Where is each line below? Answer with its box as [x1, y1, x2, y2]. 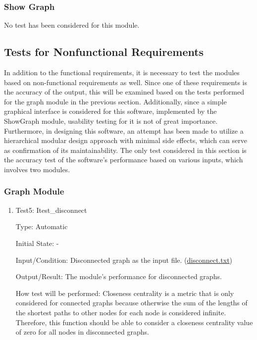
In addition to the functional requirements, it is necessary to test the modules [4, 67, 240, 78]
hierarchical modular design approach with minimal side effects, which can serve [4, 135, 247, 146]
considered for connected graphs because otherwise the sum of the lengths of [15, 297, 248, 308]
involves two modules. [4, 164, 70, 174]
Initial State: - [15, 238, 59, 248]
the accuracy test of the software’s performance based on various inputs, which [4, 154, 243, 165]
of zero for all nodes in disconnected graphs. [15, 327, 149, 337]
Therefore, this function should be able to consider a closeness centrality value [15, 317, 253, 327]
